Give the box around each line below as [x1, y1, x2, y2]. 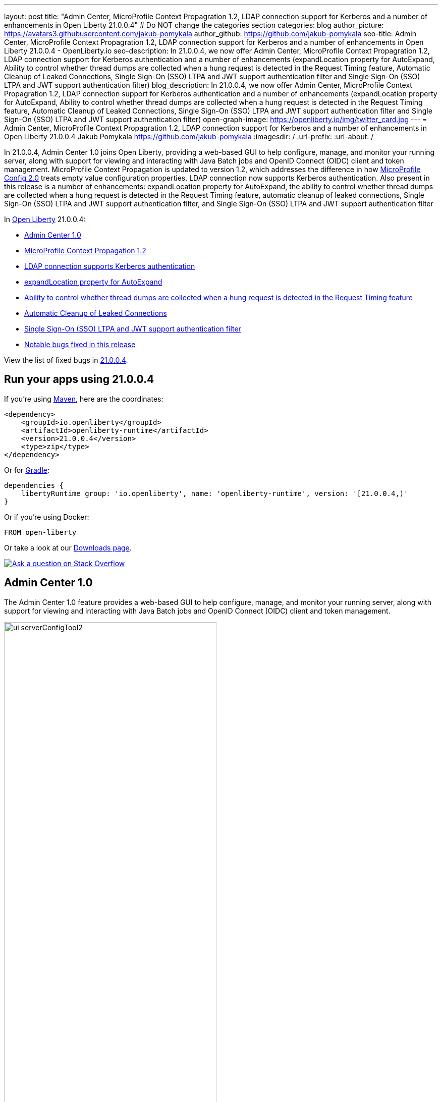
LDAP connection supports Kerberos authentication [24, 262, 195, 270]
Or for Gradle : [4, 465, 50, 474]
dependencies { [4, 481, 64, 489]
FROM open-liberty [4, 528, 77, 536]
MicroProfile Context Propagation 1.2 [24, 246, 146, 255]
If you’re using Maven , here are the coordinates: [4, 394, 163, 403]
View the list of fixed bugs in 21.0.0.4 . [4, 356, 128, 364]
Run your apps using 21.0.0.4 [4, 373, 154, 386]
